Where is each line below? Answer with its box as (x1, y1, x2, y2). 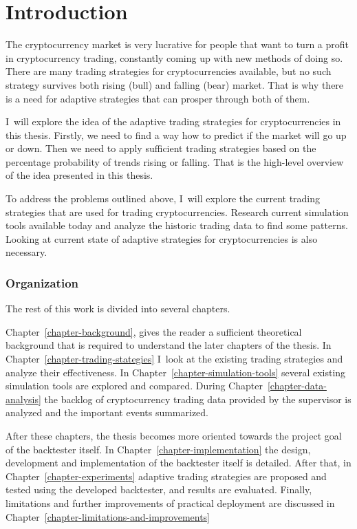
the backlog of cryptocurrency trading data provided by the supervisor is (44, 391, 351, 406)
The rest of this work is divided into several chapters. (6, 301, 230, 316)
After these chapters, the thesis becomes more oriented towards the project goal (6, 429, 342, 442)
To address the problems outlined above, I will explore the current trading (6, 191, 321, 206)
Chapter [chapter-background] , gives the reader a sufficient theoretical (6, 324, 302, 338)
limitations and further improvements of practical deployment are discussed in (6, 495, 335, 510)
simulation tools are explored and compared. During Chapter (6, 378, 263, 393)
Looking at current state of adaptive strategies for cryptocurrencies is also (6, 231, 318, 246)
